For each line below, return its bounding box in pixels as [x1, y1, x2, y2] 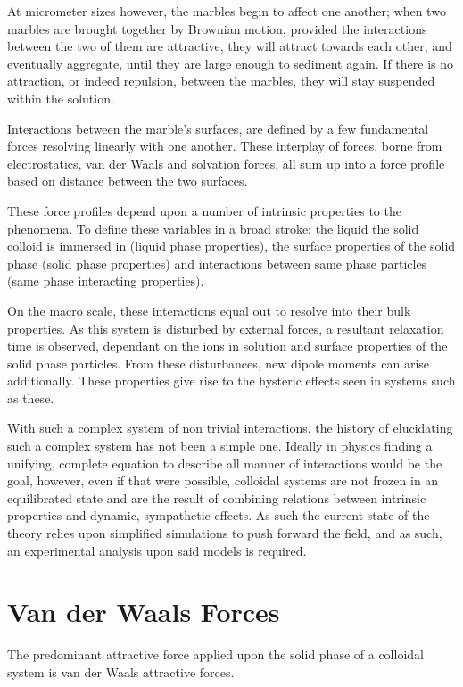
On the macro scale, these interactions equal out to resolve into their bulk [7, 301, 411, 319]
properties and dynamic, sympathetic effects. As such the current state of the [7, 506, 430, 525]
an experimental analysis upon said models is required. [7, 541, 307, 559]
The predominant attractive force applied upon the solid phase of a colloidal [7, 645, 424, 664]
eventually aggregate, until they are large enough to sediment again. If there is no [7, 54, 454, 72]
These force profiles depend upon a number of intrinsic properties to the [7, 201, 401, 219]
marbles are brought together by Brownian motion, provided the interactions [7, 19, 427, 37]
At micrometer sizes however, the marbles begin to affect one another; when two [7, 2, 446, 20]
